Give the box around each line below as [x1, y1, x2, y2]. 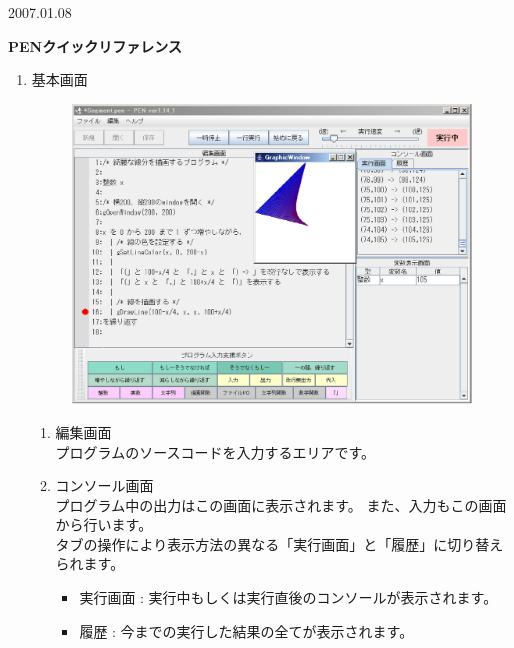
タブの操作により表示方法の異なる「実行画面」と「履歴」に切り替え [55, 533, 504, 554]
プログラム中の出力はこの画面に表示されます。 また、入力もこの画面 [55, 494, 507, 515]
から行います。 [55, 514, 153, 535]
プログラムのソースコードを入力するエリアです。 [55, 441, 376, 462]
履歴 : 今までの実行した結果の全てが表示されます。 [79, 620, 414, 641]
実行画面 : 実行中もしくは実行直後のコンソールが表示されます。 [79, 587, 498, 608]
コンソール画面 [55, 475, 154, 496]
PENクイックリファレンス [8, 35, 182, 56]
